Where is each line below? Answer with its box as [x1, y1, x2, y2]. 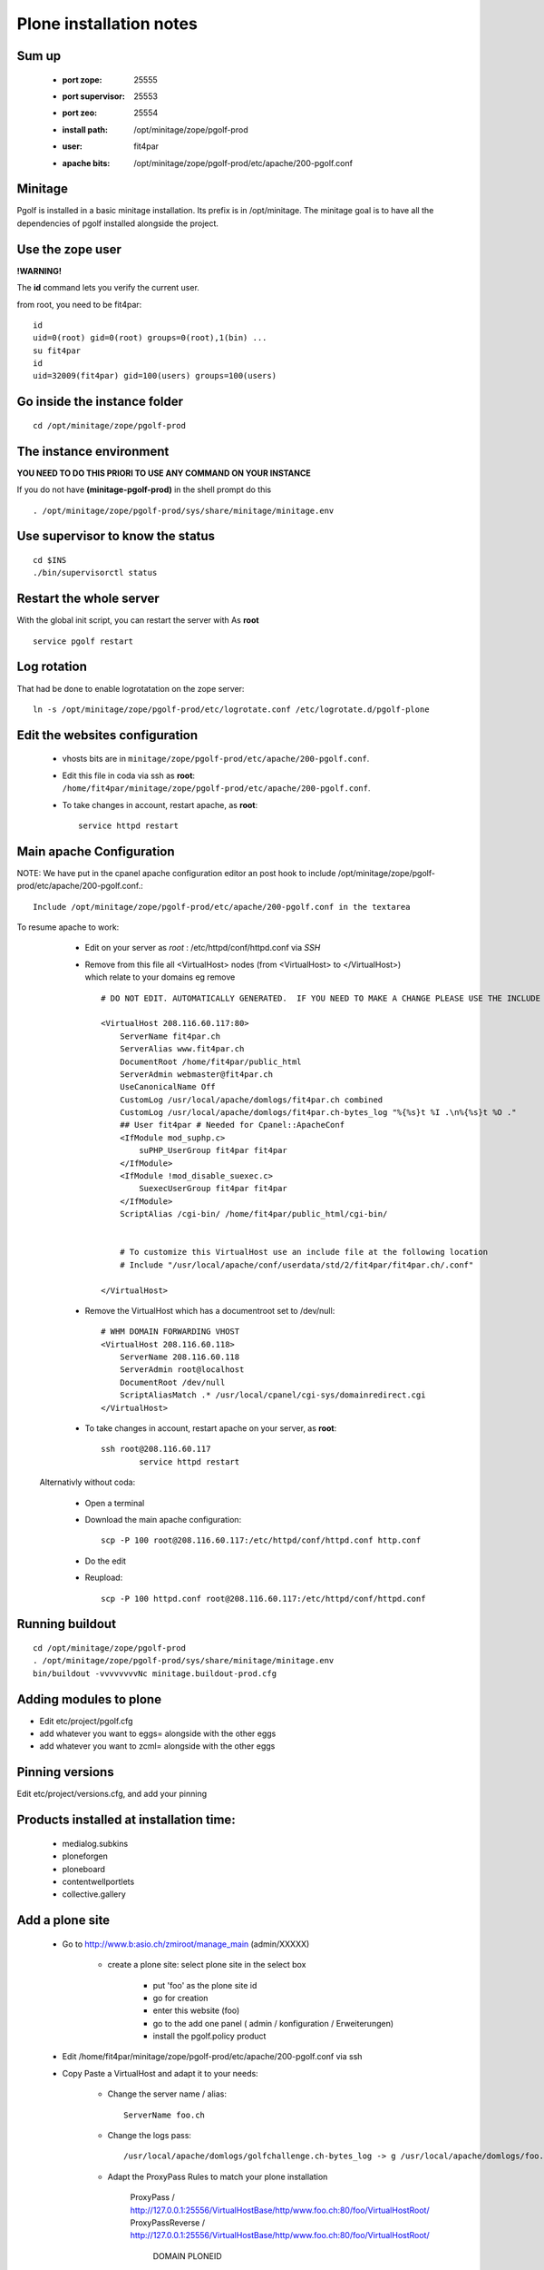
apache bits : [62, 157, 111, 168]
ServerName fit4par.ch [119, 1031, 221, 1041]
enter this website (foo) [152, 2005, 240, 2016]
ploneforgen [62, 1851, 109, 1861]
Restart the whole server [16, 591, 160, 607]
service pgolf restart [33, 636, 134, 646]
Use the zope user [16, 242, 122, 257]
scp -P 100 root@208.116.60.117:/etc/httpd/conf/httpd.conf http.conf [101, 1535, 422, 1545]
